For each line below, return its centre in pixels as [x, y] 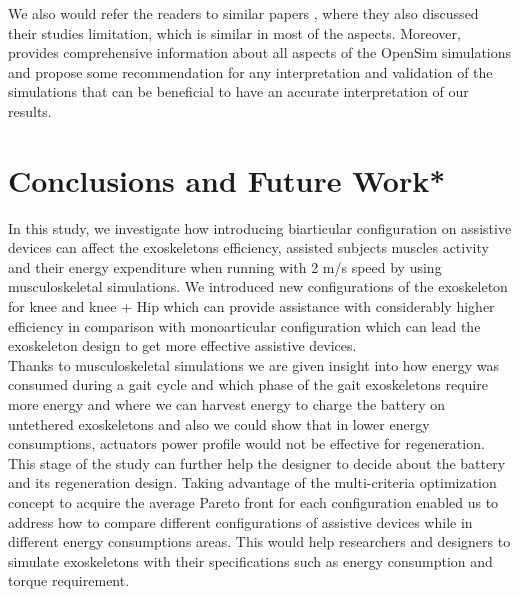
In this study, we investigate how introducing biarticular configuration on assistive [260, 227]
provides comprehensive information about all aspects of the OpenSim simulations [260, 52]
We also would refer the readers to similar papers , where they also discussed [243, 13]
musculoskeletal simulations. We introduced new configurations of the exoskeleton [258, 286]
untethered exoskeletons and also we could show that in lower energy [219, 423]
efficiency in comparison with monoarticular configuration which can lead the [244, 325]
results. [30, 110]
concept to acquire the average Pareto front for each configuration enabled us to [253, 502]
